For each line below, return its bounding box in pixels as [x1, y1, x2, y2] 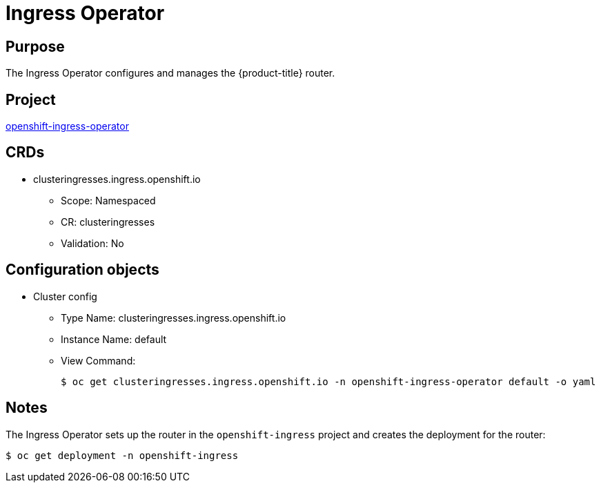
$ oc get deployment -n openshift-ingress [6, 449, 239, 461]
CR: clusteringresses [61, 215, 155, 228]
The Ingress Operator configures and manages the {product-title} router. [6, 67, 335, 79]
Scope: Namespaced [61, 194, 156, 206]
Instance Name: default [61, 333, 167, 345]
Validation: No [61, 237, 124, 249]
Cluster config [33, 290, 97, 302]
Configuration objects [6, 261, 159, 279]
